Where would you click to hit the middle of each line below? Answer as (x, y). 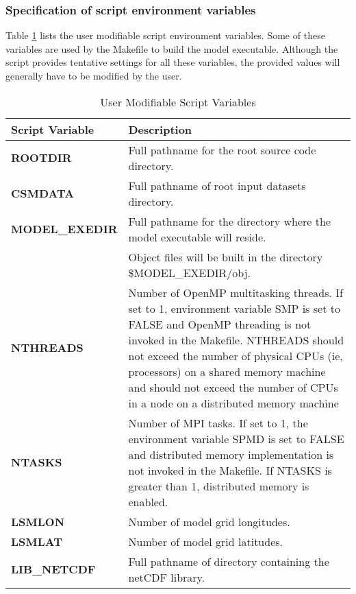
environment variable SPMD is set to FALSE (236, 438)
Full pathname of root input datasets (217, 185)
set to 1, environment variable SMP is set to (234, 308)
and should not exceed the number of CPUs (233, 387)
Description (160, 129)
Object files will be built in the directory (226, 257)
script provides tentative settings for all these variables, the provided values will (173, 62)
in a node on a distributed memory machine (233, 403)
